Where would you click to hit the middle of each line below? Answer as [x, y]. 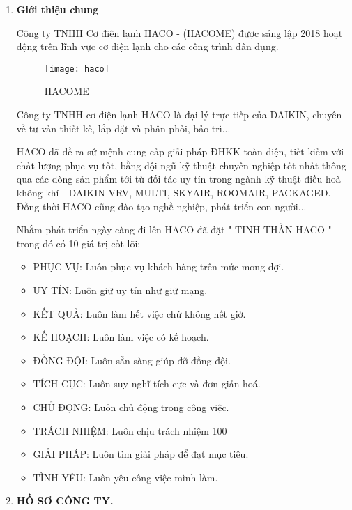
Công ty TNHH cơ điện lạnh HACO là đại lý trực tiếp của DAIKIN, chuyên [179, 115]
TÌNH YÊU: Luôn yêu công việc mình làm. [125, 477]
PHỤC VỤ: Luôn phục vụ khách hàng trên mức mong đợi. [159, 266]
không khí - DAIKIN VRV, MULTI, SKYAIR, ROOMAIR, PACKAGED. [174, 192]
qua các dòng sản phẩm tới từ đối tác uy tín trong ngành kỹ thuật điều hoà [178, 179]
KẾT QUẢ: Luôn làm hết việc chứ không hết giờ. [139, 313]
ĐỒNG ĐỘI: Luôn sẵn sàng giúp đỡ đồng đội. [132, 360]
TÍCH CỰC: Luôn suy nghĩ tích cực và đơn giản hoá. [147, 384]
